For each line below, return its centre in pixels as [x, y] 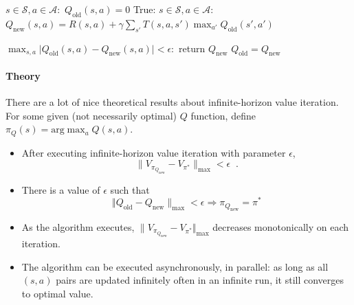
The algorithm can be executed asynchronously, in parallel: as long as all [175, 266]
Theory [23, 75]
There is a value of [61, 189]
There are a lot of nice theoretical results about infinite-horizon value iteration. [172, 102]
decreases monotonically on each [281, 226]
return [192, 48]
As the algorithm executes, [78, 226]
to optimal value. [57, 293]
